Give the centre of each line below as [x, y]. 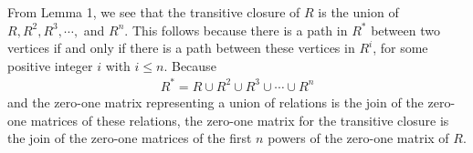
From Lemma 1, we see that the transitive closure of [154, 12]
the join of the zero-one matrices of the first [130, 138]
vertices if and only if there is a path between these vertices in [181, 48]
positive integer [50, 65]
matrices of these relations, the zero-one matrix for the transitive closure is [240, 120]
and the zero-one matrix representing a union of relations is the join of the [215, 102]
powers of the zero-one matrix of [358, 138]
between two [405, 30]
